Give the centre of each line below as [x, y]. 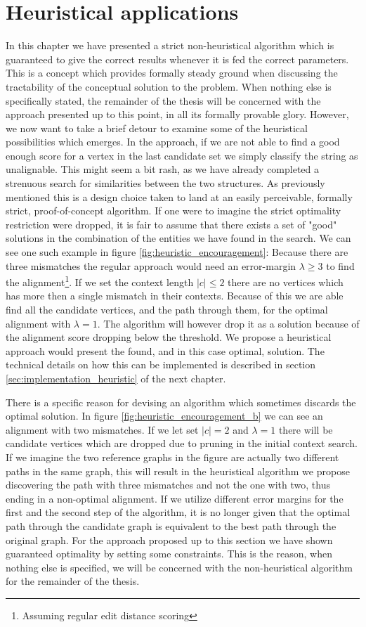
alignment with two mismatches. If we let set [102, 429]
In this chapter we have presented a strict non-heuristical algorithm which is [170, 45]
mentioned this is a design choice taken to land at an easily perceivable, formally [179, 196]
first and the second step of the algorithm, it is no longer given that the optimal [178, 512]
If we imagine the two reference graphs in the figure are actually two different [172, 457]
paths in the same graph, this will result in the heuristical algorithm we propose [178, 471]
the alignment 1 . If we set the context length [100, 281]
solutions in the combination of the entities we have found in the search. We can [178, 238]
